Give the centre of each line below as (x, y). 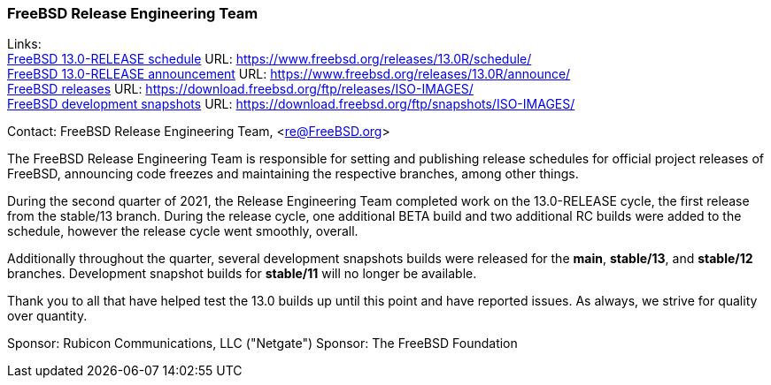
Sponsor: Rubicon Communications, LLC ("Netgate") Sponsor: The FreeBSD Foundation (262, 343)
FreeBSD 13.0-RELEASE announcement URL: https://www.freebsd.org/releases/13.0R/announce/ (289, 74)
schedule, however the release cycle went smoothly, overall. (183, 231)
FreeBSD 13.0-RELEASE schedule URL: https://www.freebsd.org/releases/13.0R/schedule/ (270, 59)
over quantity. (47, 316)
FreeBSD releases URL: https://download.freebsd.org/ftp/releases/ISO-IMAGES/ (240, 89)
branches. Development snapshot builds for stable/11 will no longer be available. (242, 274)
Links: (24, 44)
